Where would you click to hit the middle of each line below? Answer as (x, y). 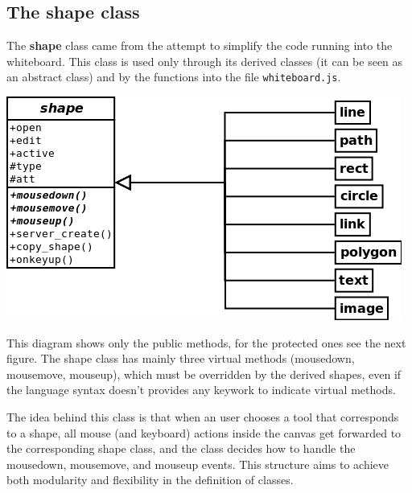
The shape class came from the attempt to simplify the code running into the (200, 45)
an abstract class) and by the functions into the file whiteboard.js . (174, 77)
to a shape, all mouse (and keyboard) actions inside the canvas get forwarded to (204, 432)
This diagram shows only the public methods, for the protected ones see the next (206, 342)
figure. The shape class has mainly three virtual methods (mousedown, (181, 358)
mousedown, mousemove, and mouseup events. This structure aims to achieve (198, 464)
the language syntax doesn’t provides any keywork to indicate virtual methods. (201, 390)
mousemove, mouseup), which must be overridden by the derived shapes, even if (204, 374)
